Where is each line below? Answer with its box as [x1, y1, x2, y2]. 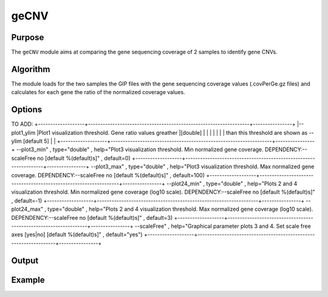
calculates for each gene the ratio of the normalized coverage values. [11, 89, 185, 96]
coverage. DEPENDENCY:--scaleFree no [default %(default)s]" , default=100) [11, 171, 205, 179]
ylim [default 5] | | [11, 137, 56, 145]
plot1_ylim [11, 129, 36, 136]
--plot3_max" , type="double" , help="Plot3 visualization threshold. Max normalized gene [91, 163, 315, 170]
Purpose [11, 32, 44, 43]
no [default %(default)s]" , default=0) [37, 154, 131, 162]
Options [11, 104, 43, 115]
